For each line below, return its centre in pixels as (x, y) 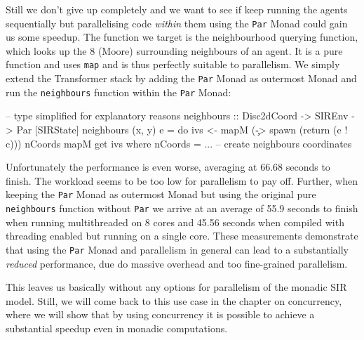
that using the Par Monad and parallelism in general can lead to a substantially (177, 249)
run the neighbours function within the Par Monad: (119, 92)
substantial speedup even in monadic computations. (117, 328)
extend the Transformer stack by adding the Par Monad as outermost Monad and (181, 78)
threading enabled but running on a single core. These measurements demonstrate (182, 236)
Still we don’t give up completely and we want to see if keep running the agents (177, 9)
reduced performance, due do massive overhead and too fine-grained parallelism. (177, 263)
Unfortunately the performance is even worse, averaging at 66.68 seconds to (168, 167)
